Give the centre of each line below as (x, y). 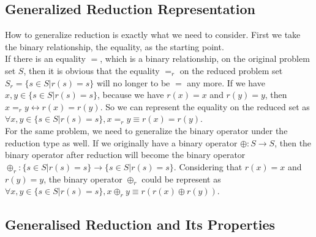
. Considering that (208, 166)
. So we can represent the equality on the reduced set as (205, 106)
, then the (293, 142)
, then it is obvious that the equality (92, 70)
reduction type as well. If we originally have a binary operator (121, 142)
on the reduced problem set (231, 70)
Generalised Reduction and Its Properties (140, 224)
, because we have (131, 95)
